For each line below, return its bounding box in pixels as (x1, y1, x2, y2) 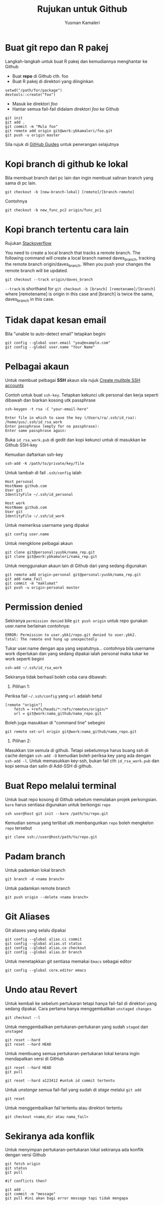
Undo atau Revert (5, 984, 77, 995)
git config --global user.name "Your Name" (5, 344, 95, 349)
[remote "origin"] (5, 702, 43, 707)
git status (5, 1166, 27, 1171)
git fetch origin (5, 1161, 41, 1167)
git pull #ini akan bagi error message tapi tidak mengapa (5, 1196, 128, 1201)
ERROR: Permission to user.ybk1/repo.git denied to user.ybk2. (5, 632, 137, 637)
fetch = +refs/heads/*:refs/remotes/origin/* (14, 707, 109, 712)
